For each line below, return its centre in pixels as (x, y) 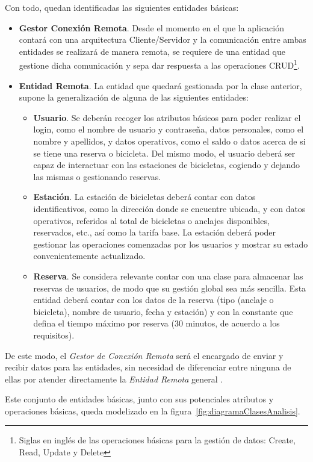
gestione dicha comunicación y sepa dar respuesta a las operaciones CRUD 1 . (159, 64)
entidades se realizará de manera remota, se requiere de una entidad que (152, 51)
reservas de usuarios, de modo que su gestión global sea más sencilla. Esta (170, 288)
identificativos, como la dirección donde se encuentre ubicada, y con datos (169, 208)
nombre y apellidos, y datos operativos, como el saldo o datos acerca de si (169, 141)
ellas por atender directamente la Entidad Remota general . (114, 379)
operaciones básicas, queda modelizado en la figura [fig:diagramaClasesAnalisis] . (153, 410)
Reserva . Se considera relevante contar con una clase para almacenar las (168, 276)
